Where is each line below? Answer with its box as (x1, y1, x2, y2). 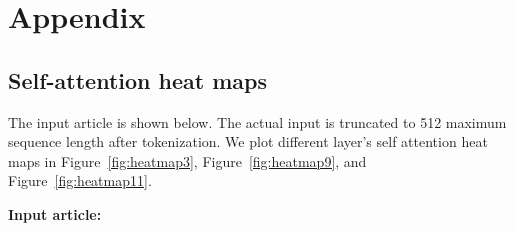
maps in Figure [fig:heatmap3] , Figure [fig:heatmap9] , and (8, 150, 367, 171)
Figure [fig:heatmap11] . (8, 170, 152, 191)
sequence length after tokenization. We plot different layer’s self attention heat (8, 131, 488, 152)
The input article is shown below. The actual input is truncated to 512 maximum (8, 111, 507, 132)
